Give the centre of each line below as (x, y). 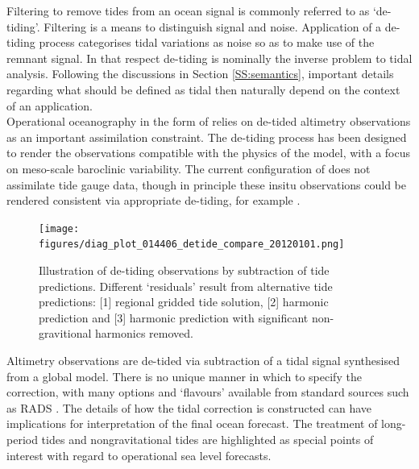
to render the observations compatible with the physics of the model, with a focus (208, 153)
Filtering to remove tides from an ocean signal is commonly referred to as (188, 10)
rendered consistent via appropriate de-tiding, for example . (153, 200)
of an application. (50, 105)
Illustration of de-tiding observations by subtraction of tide (184, 270)
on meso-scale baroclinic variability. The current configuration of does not (189, 168)
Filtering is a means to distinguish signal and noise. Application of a (213, 26)
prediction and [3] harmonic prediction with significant (174, 317)
